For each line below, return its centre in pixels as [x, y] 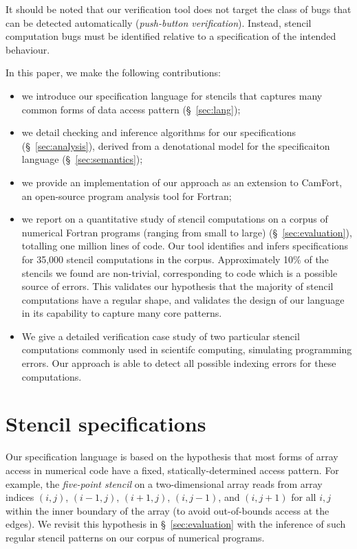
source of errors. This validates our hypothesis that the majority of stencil [177, 286]
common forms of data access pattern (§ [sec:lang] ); [131, 109]
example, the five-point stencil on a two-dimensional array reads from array [164, 483]
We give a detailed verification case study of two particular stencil [161, 336]
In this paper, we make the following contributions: [113, 72]
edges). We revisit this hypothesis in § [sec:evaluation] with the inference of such [176, 524]
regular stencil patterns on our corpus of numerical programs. [135, 537]
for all [304, 497]
